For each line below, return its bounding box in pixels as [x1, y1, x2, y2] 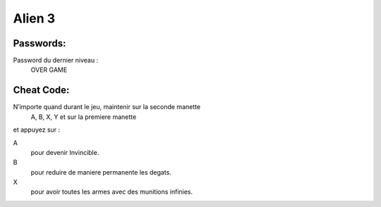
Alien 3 [13, 11, 56, 26]
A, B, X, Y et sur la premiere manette [30, 113, 137, 121]
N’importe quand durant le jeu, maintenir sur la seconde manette [13, 103, 201, 111]
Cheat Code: [13, 84, 70, 96]
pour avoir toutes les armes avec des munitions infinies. [30, 187, 193, 196]
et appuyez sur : [13, 125, 61, 134]
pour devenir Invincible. [30, 148, 99, 156]
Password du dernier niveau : [13, 56, 99, 65]
